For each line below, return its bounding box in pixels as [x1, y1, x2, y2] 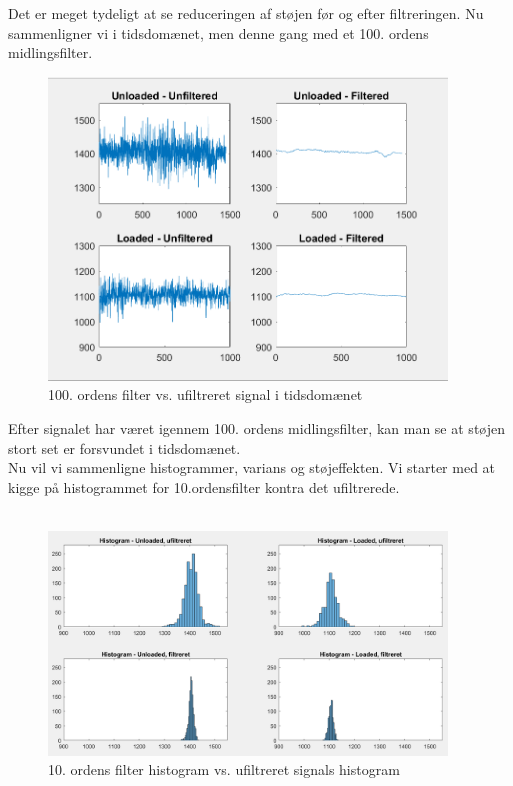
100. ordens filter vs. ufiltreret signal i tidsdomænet [48, 384, 363, 405]
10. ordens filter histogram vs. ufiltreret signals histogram [48, 759, 400, 780]
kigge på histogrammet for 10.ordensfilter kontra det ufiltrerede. [8, 476, 400, 497]
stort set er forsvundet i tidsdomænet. [8, 437, 241, 458]
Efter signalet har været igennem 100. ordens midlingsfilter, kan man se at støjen [8, 417, 505, 438]
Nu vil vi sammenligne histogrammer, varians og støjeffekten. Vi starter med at [8, 457, 496, 478]
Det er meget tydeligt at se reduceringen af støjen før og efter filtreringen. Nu [8, 3, 484, 23]
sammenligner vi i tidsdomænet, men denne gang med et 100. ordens [8, 22, 429, 43]
